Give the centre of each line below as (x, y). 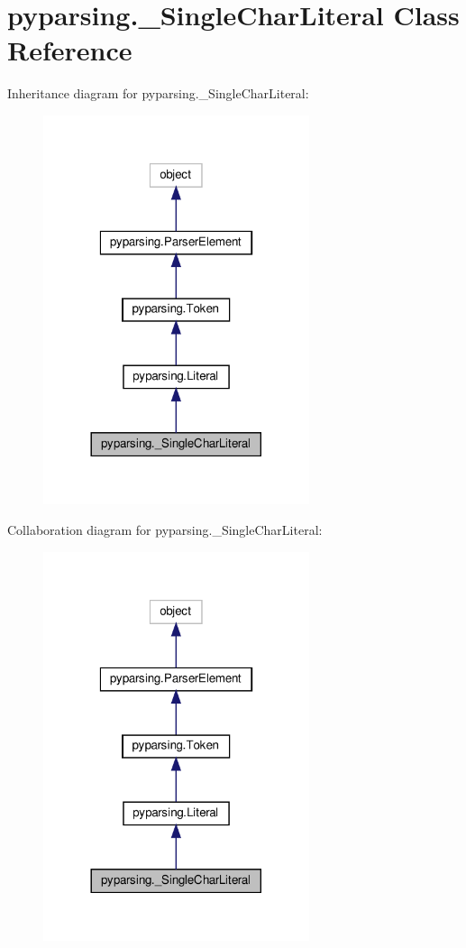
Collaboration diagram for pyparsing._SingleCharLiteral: (165, 529)
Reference (70, 50)
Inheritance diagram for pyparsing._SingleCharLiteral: (158, 93)
